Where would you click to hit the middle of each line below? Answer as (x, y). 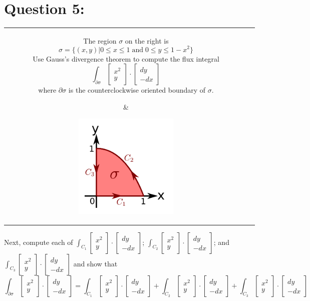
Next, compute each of (39, 242)
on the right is (147, 40)
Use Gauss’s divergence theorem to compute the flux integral (126, 58)
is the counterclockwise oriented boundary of (137, 90)
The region (100, 40)
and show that (95, 263)
